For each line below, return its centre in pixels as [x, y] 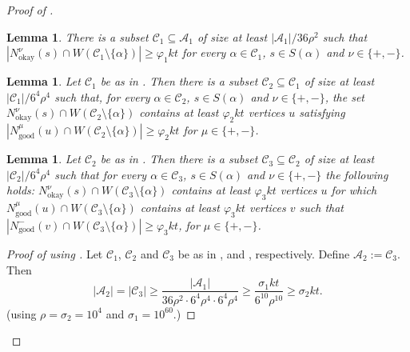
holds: [21, 190]
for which [354, 190]
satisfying [322, 112]
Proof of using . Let [55, 253]
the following [357, 174]
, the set [345, 96]
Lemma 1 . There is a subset [78, 36]
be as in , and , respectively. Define [264, 253]
